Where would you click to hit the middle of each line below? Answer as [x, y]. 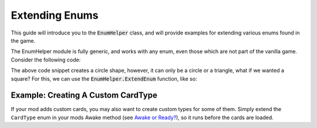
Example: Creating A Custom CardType [84, 96]
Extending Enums [55, 15]
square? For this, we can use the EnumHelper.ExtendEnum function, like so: [104, 78]
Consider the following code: [46, 60]
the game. [23, 40]
